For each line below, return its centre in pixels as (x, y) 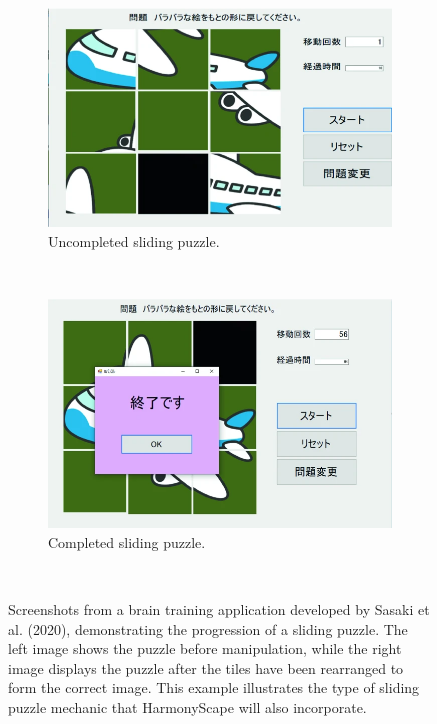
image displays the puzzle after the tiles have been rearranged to (206, 667)
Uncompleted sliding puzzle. (134, 241)
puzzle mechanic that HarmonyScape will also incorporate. (187, 706)
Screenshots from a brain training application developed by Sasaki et (219, 609)
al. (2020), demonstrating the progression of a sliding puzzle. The (208, 628)
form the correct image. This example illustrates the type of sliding (214, 687)
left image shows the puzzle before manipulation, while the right (205, 648)
